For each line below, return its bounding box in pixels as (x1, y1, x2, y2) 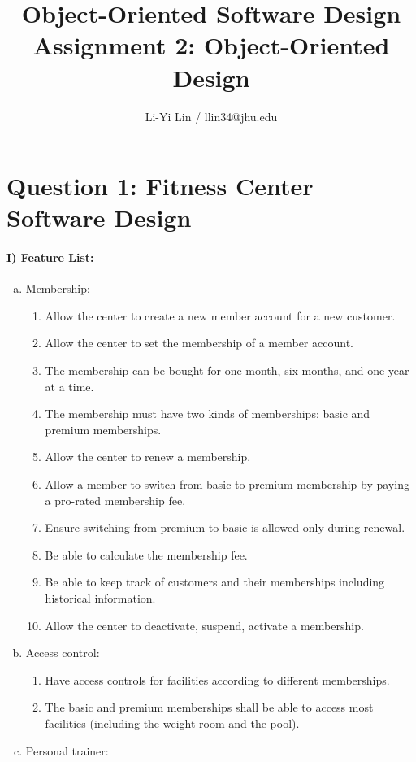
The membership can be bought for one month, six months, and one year (45, 362, 409, 379)
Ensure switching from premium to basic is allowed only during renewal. (45, 519, 405, 536)
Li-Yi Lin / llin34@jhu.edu (145, 107, 278, 124)
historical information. (45, 589, 156, 606)
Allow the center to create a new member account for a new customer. (45, 307, 396, 324)
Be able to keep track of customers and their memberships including (45, 573, 385, 590)
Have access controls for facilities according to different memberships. (45, 671, 390, 688)
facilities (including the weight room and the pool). (45, 714, 300, 731)
